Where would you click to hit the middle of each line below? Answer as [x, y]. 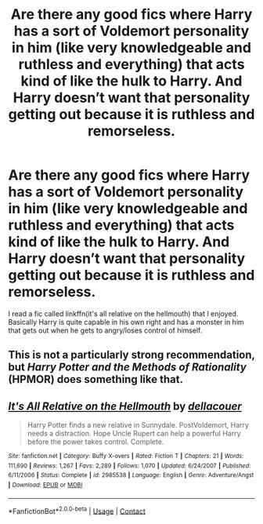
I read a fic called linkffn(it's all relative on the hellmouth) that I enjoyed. [123, 313]
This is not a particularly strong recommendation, [131, 355]
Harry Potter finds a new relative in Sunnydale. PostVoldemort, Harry [138, 425]
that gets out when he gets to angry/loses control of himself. [105, 330]
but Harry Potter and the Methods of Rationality [127, 368]
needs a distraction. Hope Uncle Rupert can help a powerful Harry [134, 434]
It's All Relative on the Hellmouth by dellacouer [125, 406]
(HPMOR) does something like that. [96, 379]
